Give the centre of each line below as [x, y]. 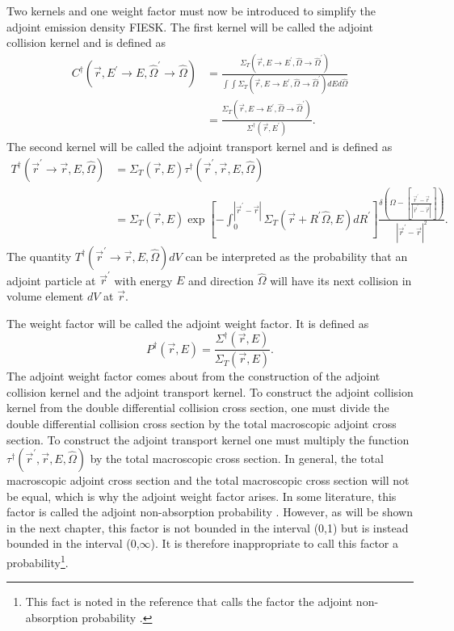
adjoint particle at [51, 280]
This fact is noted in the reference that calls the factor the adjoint [189, 602]
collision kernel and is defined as [86, 42]
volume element [45, 296]
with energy [143, 280]
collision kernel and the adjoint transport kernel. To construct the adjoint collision [210, 391]
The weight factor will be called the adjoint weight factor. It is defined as [188, 323]
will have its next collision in [341, 280]
